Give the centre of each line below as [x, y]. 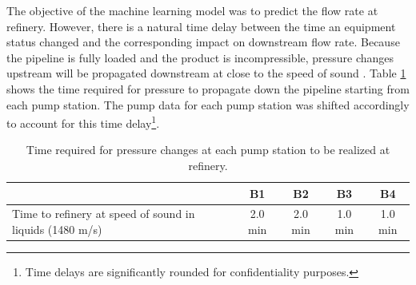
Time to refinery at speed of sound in [104, 214]
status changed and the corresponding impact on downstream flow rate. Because [203, 42]
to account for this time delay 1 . [83, 122]
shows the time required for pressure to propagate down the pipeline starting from [208, 88]
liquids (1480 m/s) [57, 230]
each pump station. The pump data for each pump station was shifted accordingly [208, 104]
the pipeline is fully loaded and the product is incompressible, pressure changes [200, 57]
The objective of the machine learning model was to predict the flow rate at [192, 10]
